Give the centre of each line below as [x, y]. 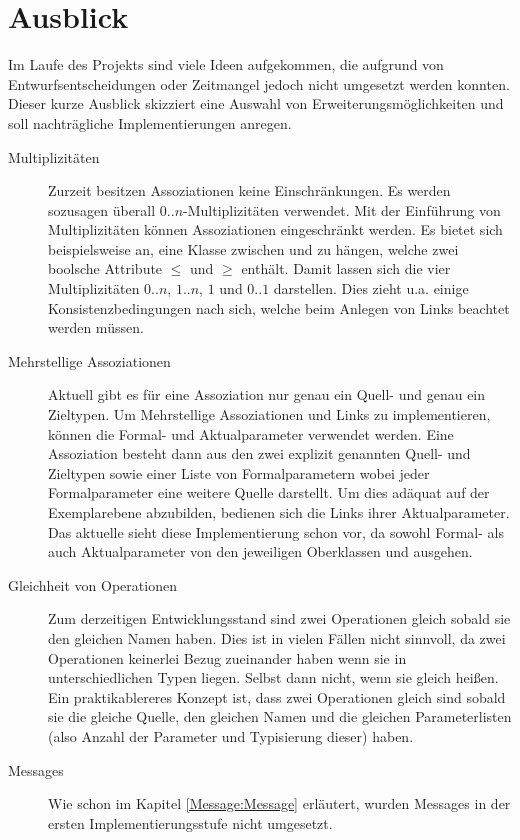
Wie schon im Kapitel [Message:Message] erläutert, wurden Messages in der [279, 803]
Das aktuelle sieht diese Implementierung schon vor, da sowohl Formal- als [276, 531]
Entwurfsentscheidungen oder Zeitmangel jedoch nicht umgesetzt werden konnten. [259, 83]
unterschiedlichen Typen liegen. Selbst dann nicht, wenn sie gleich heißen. [273, 677]
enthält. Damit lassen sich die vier [346, 268]
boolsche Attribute [105, 268]
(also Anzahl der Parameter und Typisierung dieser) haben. [231, 735]
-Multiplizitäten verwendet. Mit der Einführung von [342, 209]
